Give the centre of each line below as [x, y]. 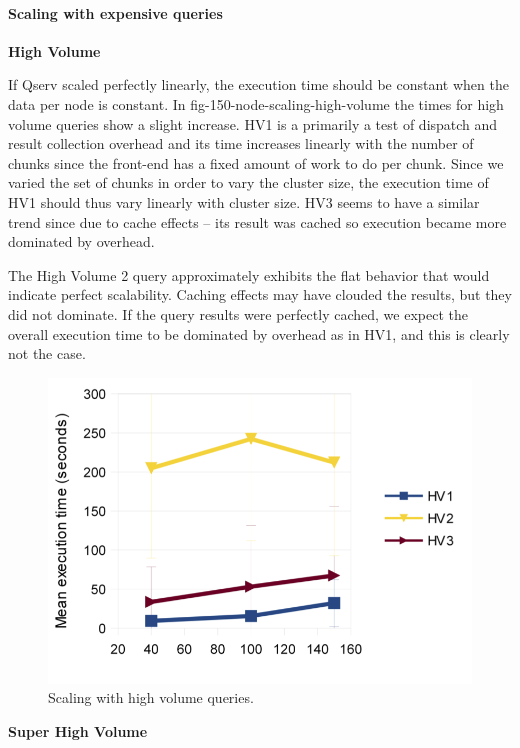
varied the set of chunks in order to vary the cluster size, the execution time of [248, 182]
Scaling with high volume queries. [151, 697]
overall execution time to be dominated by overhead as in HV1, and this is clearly [259, 333]
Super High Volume [78, 730]
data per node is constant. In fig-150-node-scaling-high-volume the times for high [256, 103]
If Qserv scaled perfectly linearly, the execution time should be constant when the [258, 84]
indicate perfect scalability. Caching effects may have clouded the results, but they [260, 294]
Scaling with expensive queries [115, 12]
